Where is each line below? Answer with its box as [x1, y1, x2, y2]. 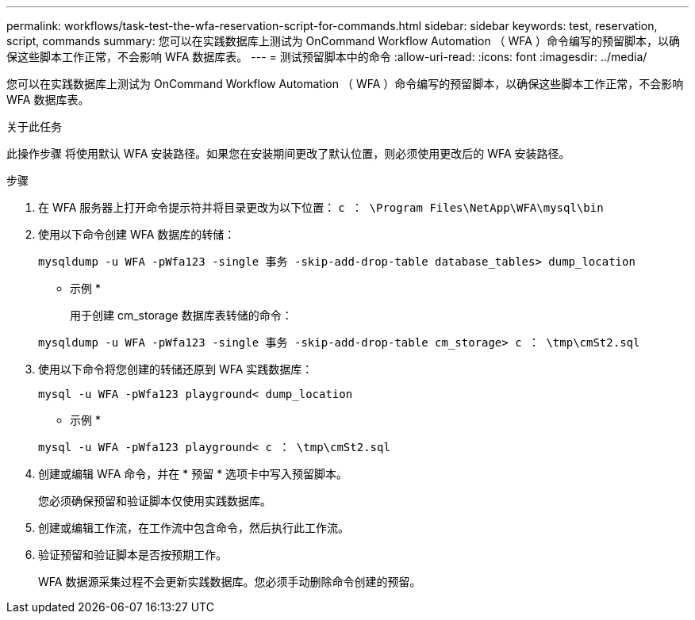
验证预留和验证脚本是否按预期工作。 [38, 548, 227, 561]
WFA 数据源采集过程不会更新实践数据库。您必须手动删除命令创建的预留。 [38, 575, 421, 588]
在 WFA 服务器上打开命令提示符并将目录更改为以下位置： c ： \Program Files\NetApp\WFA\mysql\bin [38, 201, 604, 214]
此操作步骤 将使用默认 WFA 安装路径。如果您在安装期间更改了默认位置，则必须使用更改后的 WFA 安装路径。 [6, 147, 570, 160]
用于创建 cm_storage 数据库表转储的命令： [70, 308, 293, 322]
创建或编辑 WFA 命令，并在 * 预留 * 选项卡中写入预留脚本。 [38, 467, 348, 480]
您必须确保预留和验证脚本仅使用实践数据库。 [38, 494, 271, 507]
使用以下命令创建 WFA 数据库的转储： [38, 228, 236, 241]
